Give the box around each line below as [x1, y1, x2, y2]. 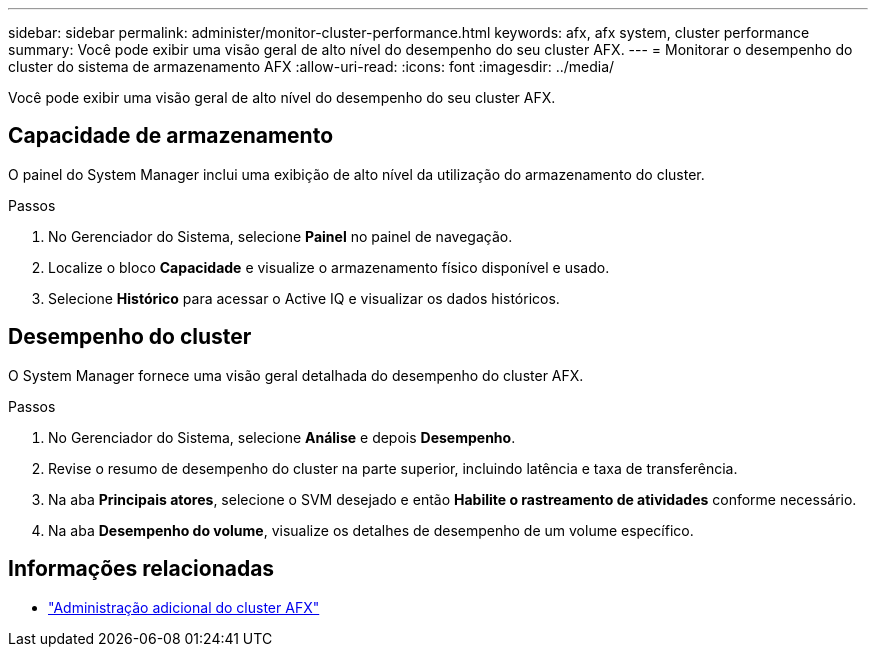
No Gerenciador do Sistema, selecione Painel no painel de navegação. [48, 227, 513, 245]
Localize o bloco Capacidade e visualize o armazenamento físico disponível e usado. [48, 258, 610, 276]
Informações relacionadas [8, 556, 275, 582]
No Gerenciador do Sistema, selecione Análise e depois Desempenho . [48, 428, 516, 446]
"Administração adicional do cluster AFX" [48, 598, 320, 616]
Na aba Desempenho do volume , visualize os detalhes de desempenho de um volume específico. [48, 521, 694, 539]
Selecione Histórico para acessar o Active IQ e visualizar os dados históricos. [48, 289, 560, 307]
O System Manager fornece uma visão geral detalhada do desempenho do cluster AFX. [8, 366, 584, 384]
